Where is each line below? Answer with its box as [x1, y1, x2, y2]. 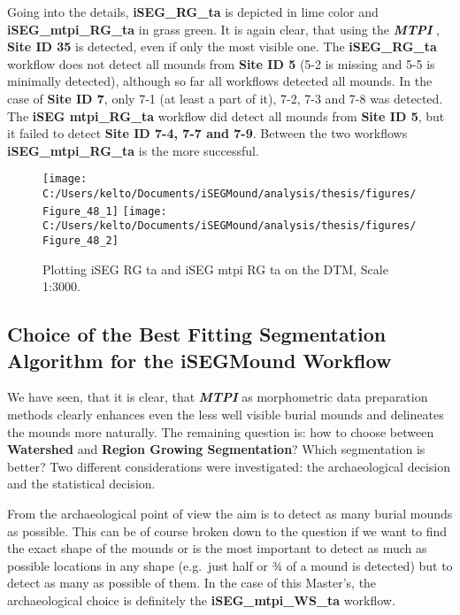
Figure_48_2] [42, 234, 119, 247]
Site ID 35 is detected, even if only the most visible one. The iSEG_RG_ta [7, 37, 437, 56]
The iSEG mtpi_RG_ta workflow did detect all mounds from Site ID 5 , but [7, 106, 445, 125]
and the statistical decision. [7, 474, 156, 493]
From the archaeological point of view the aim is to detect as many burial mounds [7, 504, 453, 522]
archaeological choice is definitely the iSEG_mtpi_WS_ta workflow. [7, 590, 395, 609]
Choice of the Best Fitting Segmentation [7, 320, 387, 348]
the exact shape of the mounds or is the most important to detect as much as [7, 539, 427, 557]
